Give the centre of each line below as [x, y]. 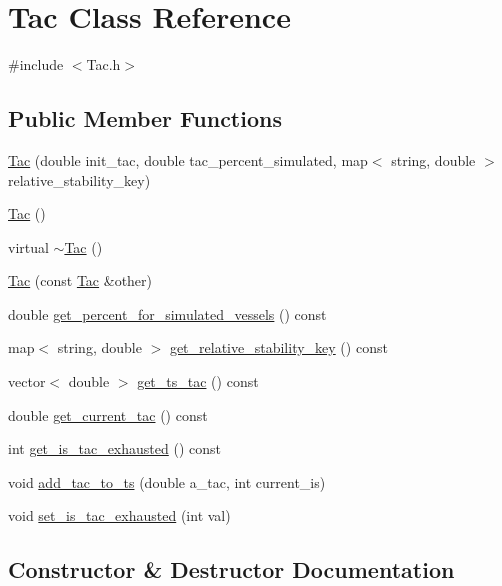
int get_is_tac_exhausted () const [114, 448]
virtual [28, 246]
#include [36, 64]
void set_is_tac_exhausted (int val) [119, 515]
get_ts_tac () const [198, 381]
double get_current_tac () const [108, 414]
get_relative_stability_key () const [278, 347]
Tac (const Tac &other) [80, 280]
